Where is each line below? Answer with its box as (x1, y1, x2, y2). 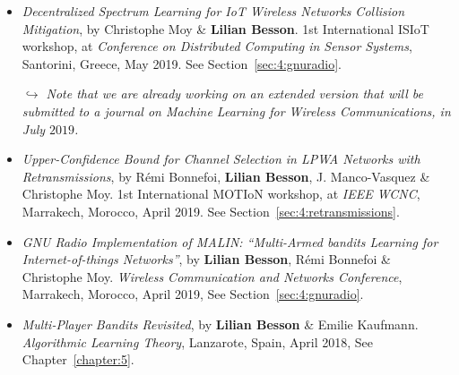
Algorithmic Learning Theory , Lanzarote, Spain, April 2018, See (22, 332, 373, 351)
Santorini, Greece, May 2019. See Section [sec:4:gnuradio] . (22, 54, 342, 72)
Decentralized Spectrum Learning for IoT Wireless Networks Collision (22, 2, 405, 20)
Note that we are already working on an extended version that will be (46, 84, 424, 103)
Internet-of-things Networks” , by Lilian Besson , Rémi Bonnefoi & (22, 250, 392, 268)
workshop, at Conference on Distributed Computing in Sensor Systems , (22, 37, 412, 55)
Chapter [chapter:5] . (22, 350, 134, 369)
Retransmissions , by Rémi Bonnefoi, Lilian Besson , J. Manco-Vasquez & (22, 166, 430, 185)
